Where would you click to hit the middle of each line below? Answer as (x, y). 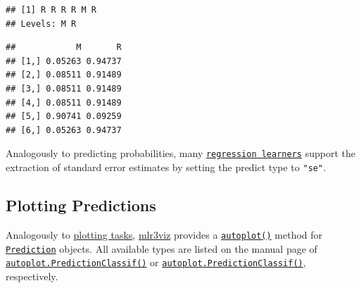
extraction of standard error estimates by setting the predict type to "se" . (166, 167)
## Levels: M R (41, 24)
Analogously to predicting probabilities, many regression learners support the (180, 153)
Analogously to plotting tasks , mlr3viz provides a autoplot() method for (164, 234)
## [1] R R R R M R (51, 10)
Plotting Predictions (81, 205)
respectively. (32, 276)
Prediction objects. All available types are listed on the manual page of (161, 248)
